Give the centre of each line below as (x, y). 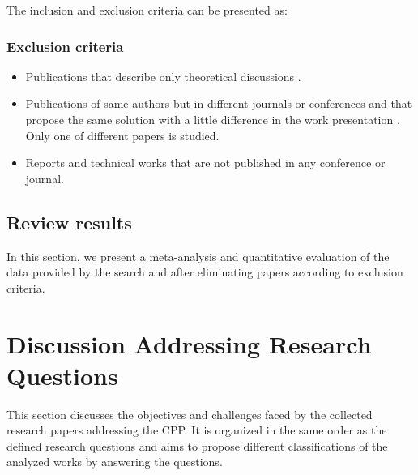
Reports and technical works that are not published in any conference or (205, 163)
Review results (69, 222)
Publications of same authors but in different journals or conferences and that (219, 103)
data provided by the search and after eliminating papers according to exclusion (205, 272)
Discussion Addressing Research (189, 343)
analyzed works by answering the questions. (115, 462)
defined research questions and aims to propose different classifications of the (197, 445)
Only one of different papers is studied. (122, 135)
